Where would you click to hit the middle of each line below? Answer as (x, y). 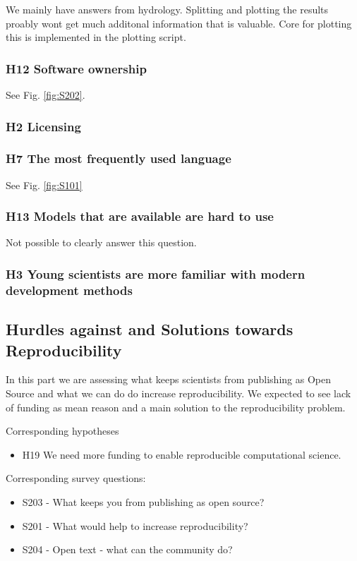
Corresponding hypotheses (62, 431)
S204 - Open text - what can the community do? (127, 549)
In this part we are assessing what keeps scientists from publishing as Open (168, 379)
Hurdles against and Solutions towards (150, 329)
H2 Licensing (43, 126)
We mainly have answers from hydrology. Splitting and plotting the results (167, 9)
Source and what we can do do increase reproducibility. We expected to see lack (178, 393)
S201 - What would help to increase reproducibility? (135, 525)
